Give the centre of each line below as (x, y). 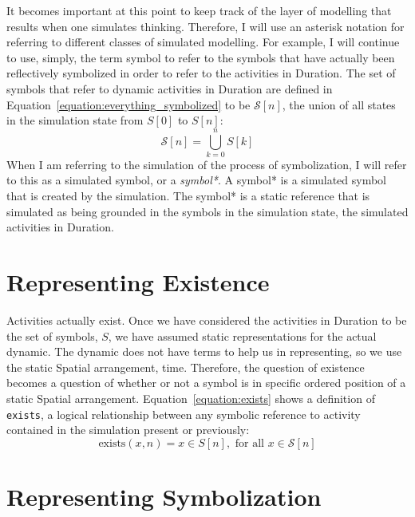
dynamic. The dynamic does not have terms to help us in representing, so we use (204, 351)
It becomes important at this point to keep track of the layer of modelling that (199, 10)
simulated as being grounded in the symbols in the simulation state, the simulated (207, 211)
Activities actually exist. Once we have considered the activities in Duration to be (207, 320)
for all (250, 443)
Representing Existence (138, 282)
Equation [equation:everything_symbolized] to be (128, 104)
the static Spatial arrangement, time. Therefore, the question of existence (186, 367)
